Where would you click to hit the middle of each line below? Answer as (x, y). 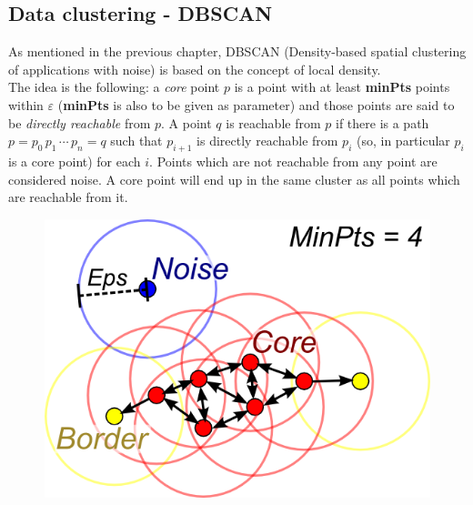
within (26, 104)
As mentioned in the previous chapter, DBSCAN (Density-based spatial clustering (237, 51)
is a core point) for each (75, 161)
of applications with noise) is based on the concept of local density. (195, 69)
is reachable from (273, 122)
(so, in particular (403, 141)
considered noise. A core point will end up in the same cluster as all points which (234, 179)
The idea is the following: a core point (114, 87)
